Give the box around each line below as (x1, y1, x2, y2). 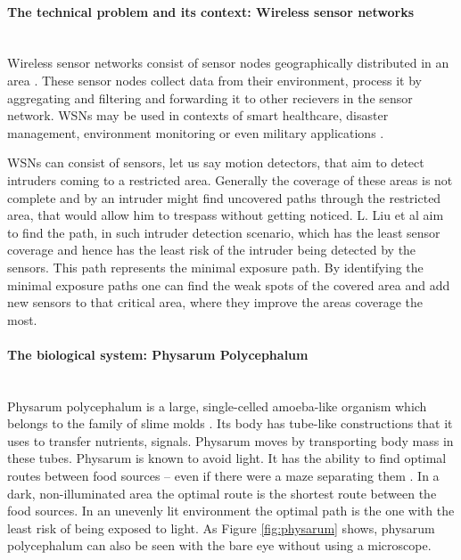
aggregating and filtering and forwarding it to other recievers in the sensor (7, 88, 413, 107)
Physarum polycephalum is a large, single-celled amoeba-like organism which (7, 396, 427, 415)
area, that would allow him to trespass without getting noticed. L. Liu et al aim (7, 206, 444, 224)
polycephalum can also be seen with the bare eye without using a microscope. (7, 536, 432, 555)
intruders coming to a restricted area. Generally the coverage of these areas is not (7, 170, 453, 189)
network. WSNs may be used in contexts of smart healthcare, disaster (7, 106, 389, 125)
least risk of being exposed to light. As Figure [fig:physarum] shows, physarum (7, 518, 435, 537)
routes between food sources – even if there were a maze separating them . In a (7, 467, 440, 485)
